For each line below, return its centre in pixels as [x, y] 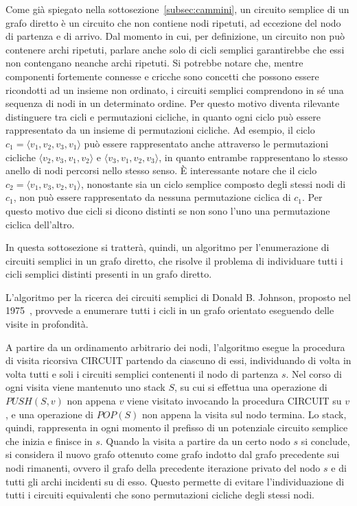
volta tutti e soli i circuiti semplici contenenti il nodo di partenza [142, 373]
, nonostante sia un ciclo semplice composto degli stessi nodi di [213, 183]
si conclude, [325, 441]
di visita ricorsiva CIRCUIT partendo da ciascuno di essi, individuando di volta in [178, 360]
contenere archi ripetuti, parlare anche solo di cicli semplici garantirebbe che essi [175, 49]
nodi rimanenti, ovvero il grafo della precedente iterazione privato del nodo [163, 468]
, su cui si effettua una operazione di [251, 387]
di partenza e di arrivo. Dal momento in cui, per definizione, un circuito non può [175, 36]
